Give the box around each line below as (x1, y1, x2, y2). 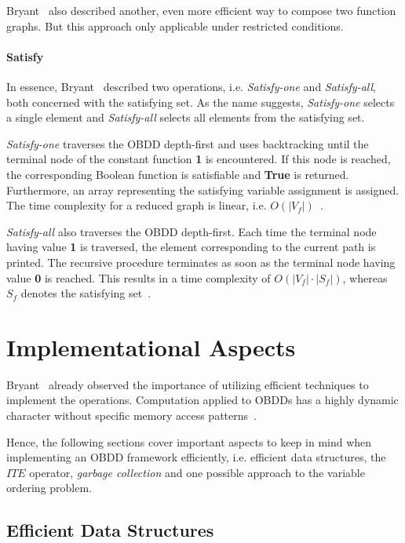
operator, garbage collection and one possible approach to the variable (29, 464, 365, 480)
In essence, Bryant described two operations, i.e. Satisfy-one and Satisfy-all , (6, 78, 376, 94)
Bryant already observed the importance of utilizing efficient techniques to (6, 376, 369, 392)
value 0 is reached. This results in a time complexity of (6, 269, 271, 286)
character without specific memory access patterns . (6, 407, 257, 424)
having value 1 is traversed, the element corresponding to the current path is (6, 239, 376, 255)
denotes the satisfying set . (20, 285, 151, 301)
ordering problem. (6, 479, 93, 496)
